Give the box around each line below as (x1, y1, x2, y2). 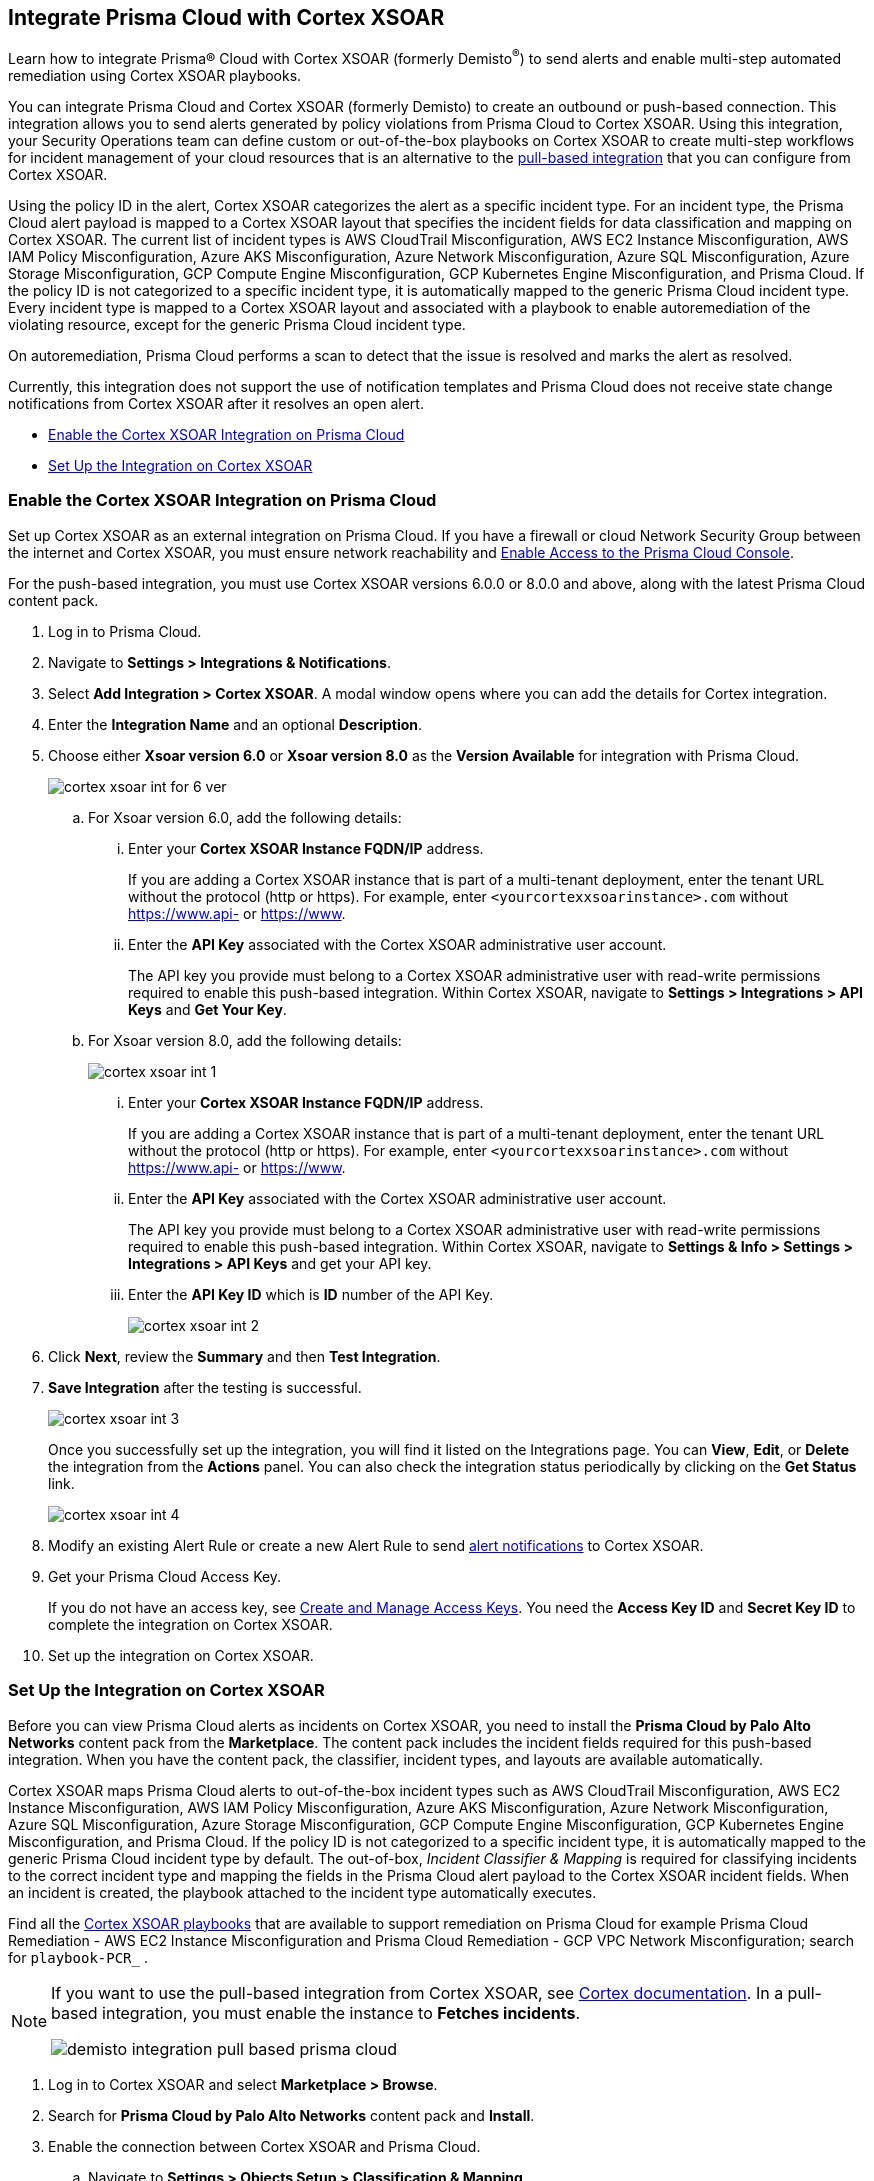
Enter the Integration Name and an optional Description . (48, 715, 423, 733)
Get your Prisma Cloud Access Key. (48, 1567, 282, 1585)
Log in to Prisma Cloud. (48, 622, 202, 640)
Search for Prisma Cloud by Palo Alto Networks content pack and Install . (48, 2106, 535, 2124)
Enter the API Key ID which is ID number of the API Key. (128, 1285, 494, 1303)
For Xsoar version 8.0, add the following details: (88, 1031, 402, 1049)
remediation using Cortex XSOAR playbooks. (8, 67, 302, 85)
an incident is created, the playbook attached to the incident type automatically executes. (8, 1883, 597, 1901)
